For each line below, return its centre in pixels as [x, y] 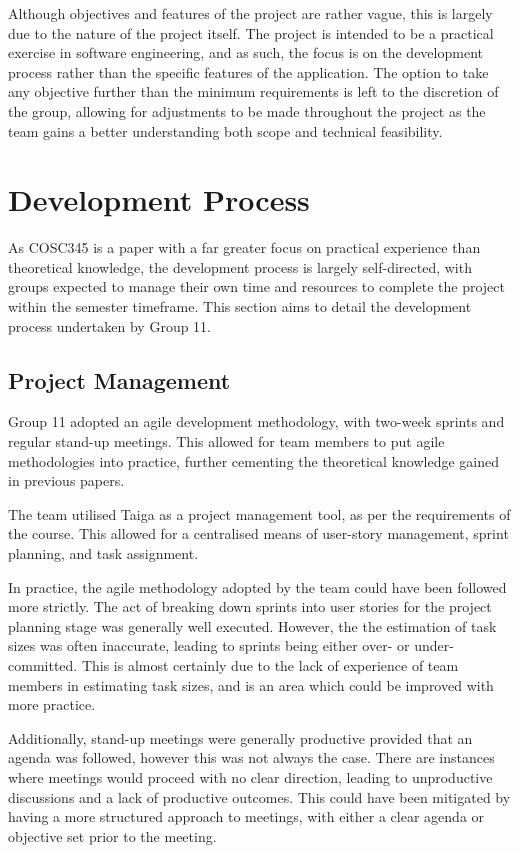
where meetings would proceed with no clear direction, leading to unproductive [250, 776]
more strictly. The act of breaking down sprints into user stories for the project [250, 606]
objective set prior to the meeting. [112, 835]
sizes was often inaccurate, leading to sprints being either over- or [209, 645]
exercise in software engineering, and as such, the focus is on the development [245, 52]
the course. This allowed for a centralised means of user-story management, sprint [258, 533]
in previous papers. [66, 480]
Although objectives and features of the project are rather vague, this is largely [250, 13]
